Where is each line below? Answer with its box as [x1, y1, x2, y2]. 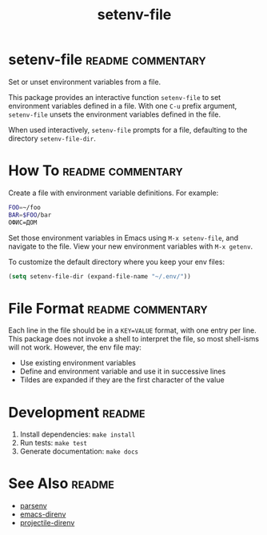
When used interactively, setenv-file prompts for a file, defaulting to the [8, 125, 248, 134]
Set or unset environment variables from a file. [8, 77, 161, 86]
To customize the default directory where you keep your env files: [8, 257, 225, 266]
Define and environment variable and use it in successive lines [19, 366, 226, 377]
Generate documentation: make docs [19, 446, 139, 457]
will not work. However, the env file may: [8, 342, 142, 353]
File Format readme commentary [8, 299, 208, 317]
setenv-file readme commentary [8, 50, 206, 69]
